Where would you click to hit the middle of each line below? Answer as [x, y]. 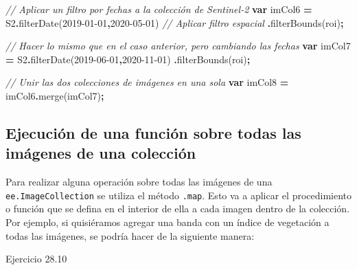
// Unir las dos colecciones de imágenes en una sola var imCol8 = [147, 82]
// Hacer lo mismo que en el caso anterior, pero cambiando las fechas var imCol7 [178, 46]
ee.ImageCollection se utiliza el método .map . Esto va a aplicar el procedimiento [179, 195]
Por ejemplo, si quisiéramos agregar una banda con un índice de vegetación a [168, 222]
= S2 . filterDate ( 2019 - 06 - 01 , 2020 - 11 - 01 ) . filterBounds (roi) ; [128, 59]
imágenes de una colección [101, 153]
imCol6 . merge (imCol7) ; [55, 95]
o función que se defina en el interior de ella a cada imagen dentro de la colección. [178, 209]
